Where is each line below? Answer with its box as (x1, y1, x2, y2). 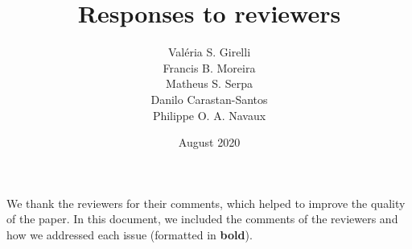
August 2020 (178, 134, 241, 151)
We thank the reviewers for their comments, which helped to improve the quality (6, 194, 406, 211)
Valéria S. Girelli (167, 44, 251, 60)
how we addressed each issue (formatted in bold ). (6, 226, 253, 243)
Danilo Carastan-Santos (150, 90, 268, 107)
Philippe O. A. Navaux (152, 106, 266, 123)
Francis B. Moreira (163, 59, 256, 76)
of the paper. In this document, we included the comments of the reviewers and (6, 210, 398, 227)
